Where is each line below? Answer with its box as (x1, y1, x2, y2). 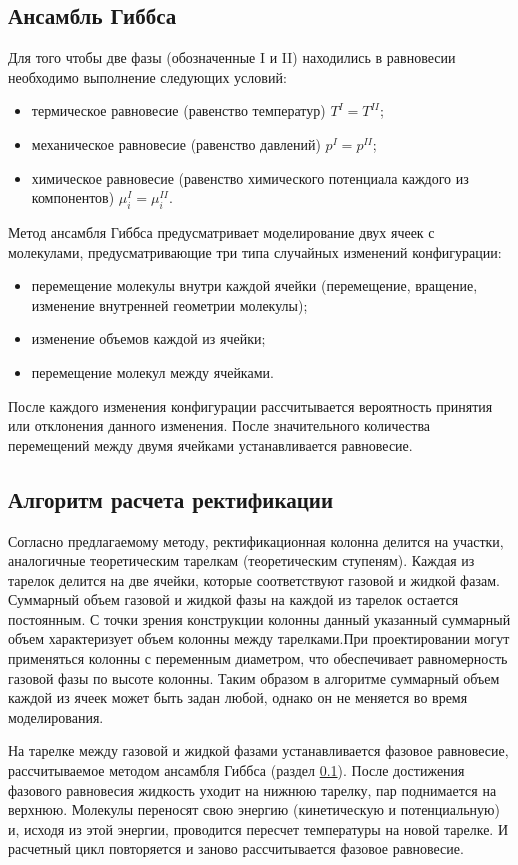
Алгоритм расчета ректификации (8, 483, 333, 514)
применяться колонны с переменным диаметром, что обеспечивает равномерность (8, 648, 508, 669)
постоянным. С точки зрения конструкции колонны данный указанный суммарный (8, 608, 511, 629)
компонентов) (31, 187, 115, 208)
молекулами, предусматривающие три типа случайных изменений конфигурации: (8, 241, 502, 262)
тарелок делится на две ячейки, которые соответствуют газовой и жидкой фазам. (8, 569, 500, 590)
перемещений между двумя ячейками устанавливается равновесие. (8, 434, 413, 455)
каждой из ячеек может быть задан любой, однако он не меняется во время (8, 687, 468, 708)
